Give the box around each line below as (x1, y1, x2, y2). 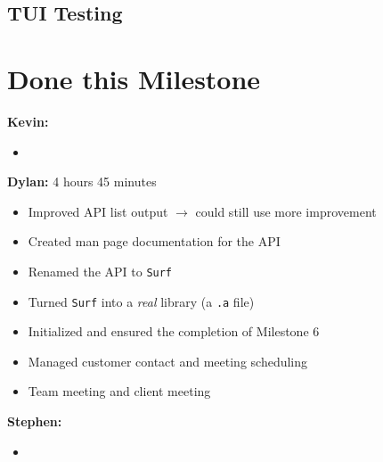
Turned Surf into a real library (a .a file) (28, 292, 255, 310)
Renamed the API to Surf (28, 261, 173, 280)
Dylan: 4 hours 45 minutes (7, 172, 157, 191)
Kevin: (7, 111, 49, 130)
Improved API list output (28, 202, 168, 220)
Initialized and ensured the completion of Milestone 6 (28, 322, 320, 341)
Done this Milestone (7, 60, 261, 96)
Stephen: (7, 411, 62, 430)
